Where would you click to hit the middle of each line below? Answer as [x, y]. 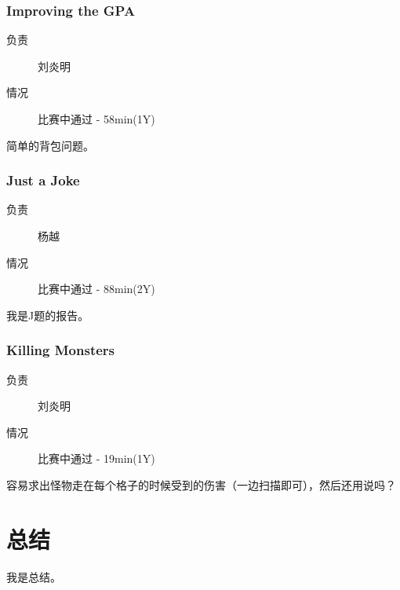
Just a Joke [43, 180]
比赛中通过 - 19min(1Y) [96, 458]
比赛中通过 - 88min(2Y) [96, 289]
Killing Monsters [61, 350]
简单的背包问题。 [50, 145]
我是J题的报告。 [48, 315]
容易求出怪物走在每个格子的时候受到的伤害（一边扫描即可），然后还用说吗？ [201, 484]
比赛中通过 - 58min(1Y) [96, 119]
